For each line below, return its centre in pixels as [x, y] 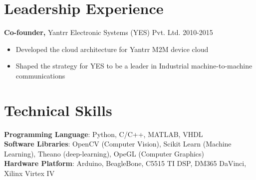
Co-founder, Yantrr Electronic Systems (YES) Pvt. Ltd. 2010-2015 [109, 32]
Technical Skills [58, 110]
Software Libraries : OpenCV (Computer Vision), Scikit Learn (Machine [118, 144]
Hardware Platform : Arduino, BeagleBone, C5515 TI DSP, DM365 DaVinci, [125, 163]
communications [40, 75]
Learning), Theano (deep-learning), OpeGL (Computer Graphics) [104, 153]
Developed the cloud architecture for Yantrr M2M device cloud [112, 49]
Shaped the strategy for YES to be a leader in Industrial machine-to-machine [134, 66]
